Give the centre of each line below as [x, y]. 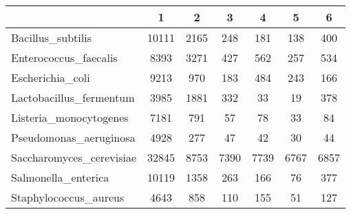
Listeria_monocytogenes [70, 117]
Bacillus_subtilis [51, 38]
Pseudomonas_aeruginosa [73, 137]
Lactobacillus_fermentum [73, 97]
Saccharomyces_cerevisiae [74, 157]
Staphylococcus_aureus [68, 197]
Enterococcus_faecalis [64, 57]
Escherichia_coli [51, 77]
